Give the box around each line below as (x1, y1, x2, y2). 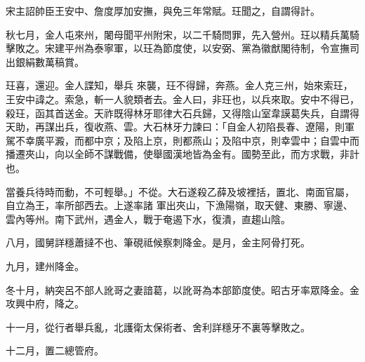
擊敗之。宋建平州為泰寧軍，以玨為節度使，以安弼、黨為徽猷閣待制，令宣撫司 (6, 41, 359, 55)
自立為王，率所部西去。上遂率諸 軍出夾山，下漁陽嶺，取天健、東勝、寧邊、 (6, 198, 353, 213)
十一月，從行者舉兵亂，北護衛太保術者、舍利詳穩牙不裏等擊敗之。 (6, 319, 310, 334)
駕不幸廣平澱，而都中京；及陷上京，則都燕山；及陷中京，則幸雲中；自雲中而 (6, 133, 359, 147)
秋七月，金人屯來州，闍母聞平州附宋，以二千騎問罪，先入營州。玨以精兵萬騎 (6, 27, 359, 41)
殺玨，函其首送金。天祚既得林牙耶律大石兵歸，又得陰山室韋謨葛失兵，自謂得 (6, 105, 359, 120)
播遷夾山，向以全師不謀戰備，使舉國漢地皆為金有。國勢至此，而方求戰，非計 (6, 147, 359, 161)
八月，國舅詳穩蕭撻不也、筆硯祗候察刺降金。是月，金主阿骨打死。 (6, 235, 310, 250)
